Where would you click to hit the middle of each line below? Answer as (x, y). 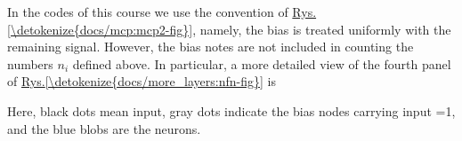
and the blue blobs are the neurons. (104, 128)
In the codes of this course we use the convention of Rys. (162, 12)
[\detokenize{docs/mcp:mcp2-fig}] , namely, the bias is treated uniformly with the (229, 29)
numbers (30, 63)
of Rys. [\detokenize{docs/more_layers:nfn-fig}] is (142, 81)
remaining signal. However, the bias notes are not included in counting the (211, 47)
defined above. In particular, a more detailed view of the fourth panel (262, 63)
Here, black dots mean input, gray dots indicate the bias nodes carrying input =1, (231, 110)
